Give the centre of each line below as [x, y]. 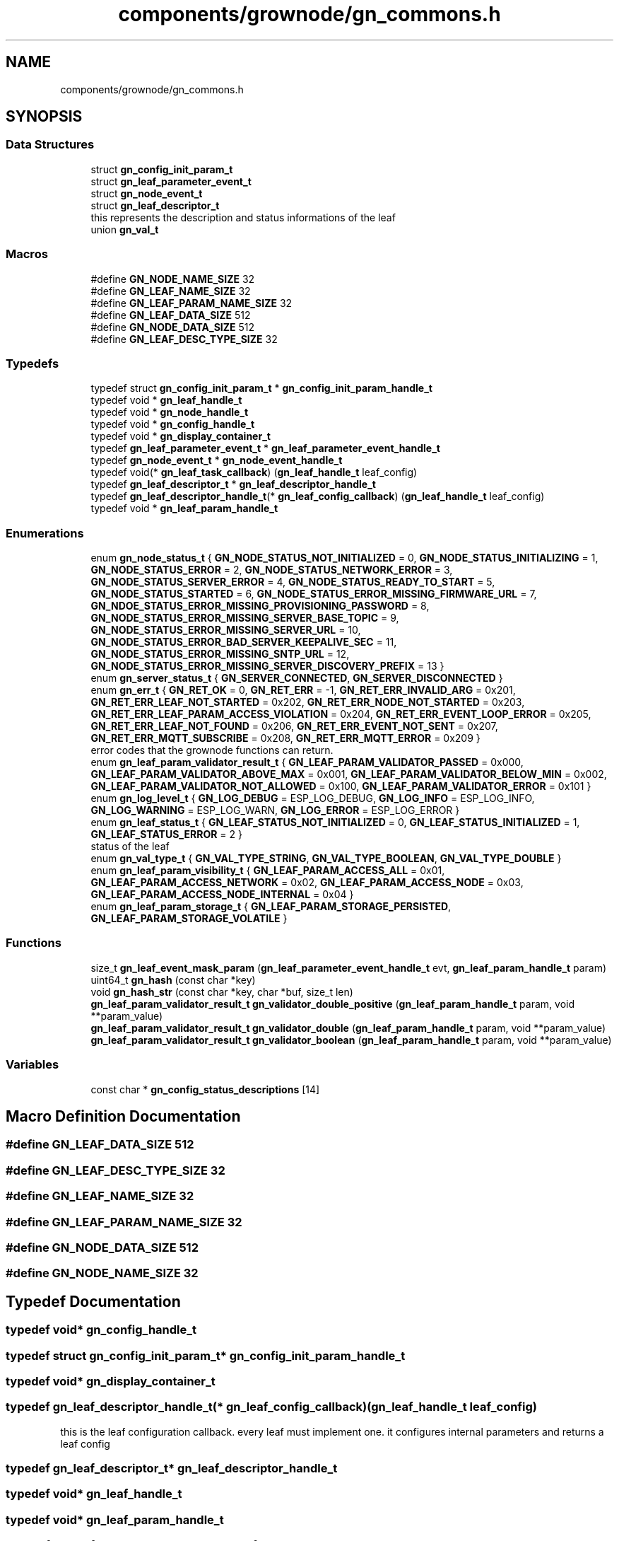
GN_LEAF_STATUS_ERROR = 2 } [166, 835]
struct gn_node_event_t [147, 193]
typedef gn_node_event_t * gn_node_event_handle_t [217, 460]
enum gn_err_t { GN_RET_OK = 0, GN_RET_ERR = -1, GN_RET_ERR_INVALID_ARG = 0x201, [303, 690]
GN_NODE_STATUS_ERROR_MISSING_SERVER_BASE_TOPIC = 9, [245, 618]
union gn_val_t [125, 229]
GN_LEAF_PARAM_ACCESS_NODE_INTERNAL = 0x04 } [222, 895]
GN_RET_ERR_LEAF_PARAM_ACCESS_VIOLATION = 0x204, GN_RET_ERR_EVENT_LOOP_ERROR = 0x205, [341, 714]
